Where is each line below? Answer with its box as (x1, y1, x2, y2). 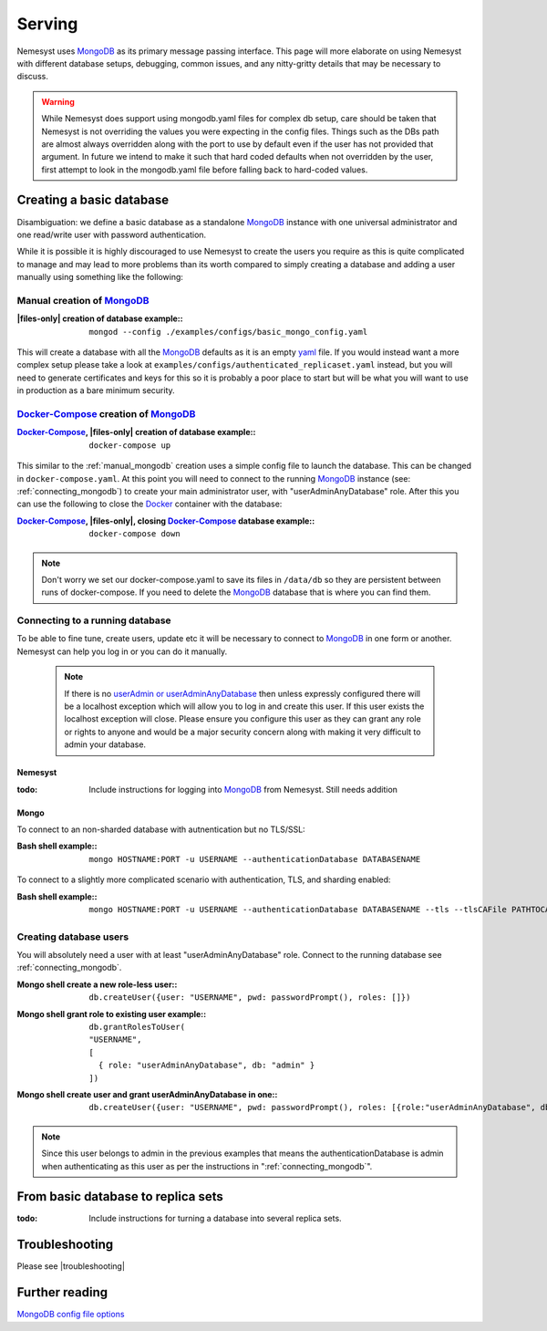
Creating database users (16, 931, 129, 943)
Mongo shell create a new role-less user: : (16, 979, 178, 990)
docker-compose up (88, 440, 171, 451)
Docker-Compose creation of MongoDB (16, 408, 196, 420)
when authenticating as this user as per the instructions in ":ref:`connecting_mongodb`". (41, 1160, 373, 1171)
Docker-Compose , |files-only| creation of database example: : (16, 427, 256, 438)
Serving (16, 14, 78, 34)
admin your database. (64, 739, 146, 750)
